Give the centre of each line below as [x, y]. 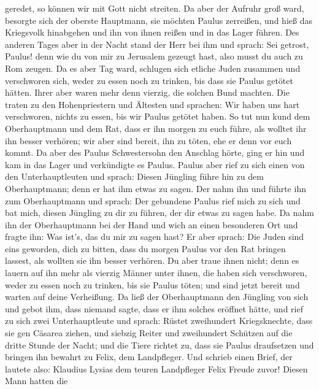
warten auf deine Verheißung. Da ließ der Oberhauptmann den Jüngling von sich [157, 297]
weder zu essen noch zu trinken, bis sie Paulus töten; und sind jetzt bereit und [152, 284]
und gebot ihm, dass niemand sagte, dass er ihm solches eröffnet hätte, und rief [154, 308]
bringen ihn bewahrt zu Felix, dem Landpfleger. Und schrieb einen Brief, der [149, 357]
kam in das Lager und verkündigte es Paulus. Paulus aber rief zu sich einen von [155, 164]
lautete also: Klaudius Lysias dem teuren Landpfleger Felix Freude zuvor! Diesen [156, 368]
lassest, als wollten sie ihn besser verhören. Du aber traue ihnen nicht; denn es [152, 260]
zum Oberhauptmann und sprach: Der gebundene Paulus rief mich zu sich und [153, 200]
